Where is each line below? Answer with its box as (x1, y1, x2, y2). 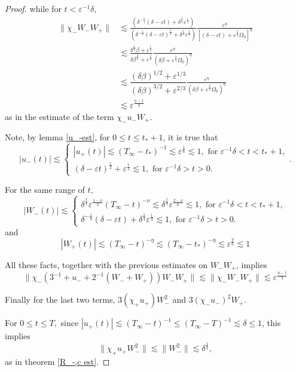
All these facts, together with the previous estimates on (5, 258, 208, 270)
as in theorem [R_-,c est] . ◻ (5, 355, 110, 368)
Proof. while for (5, 2, 62, 14)
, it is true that (163, 131, 218, 143)
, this (262, 316, 281, 329)
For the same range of (5, 183, 85, 196)
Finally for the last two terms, (5, 293, 115, 306)
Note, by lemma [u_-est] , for (5, 131, 110, 143)
